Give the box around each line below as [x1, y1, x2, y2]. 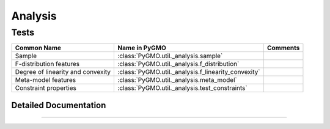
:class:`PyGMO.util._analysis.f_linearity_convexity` [117, 68, 260, 76]
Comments [266, 43, 300, 52]
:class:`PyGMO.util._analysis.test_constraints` [117, 84, 248, 92]
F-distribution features [15, 60, 80, 68]
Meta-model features [15, 76, 76, 84]
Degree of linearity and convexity [15, 68, 111, 76]
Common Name [15, 43, 61, 52]
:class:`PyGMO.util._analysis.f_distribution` [117, 60, 240, 68]
